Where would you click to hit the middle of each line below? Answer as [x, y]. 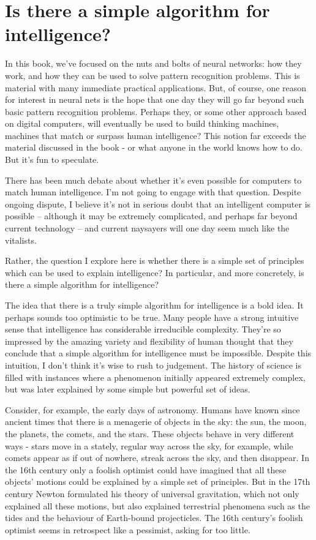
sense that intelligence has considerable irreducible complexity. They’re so [143, 329]
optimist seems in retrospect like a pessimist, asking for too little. [128, 529]
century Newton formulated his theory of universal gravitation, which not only [152, 493]
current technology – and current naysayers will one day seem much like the [147, 228]
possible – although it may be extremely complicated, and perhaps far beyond [151, 216]
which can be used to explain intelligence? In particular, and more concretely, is [155, 272]
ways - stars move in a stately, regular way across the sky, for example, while [149, 445]
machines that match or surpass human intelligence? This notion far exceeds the [156, 135]
